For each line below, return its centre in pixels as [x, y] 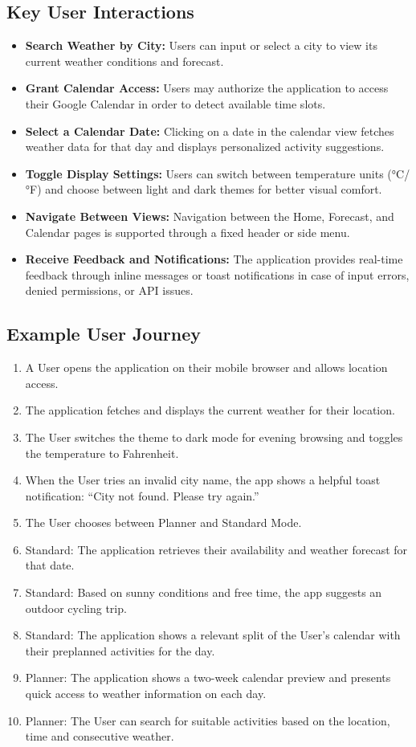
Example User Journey [104, 334]
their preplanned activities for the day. [120, 650]
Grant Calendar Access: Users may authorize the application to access [207, 88]
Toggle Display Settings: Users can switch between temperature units [204, 173]
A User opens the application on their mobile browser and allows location [206, 367]
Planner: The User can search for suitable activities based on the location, [208, 720]
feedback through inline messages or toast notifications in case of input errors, [217, 274]
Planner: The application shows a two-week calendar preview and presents [208, 678]
